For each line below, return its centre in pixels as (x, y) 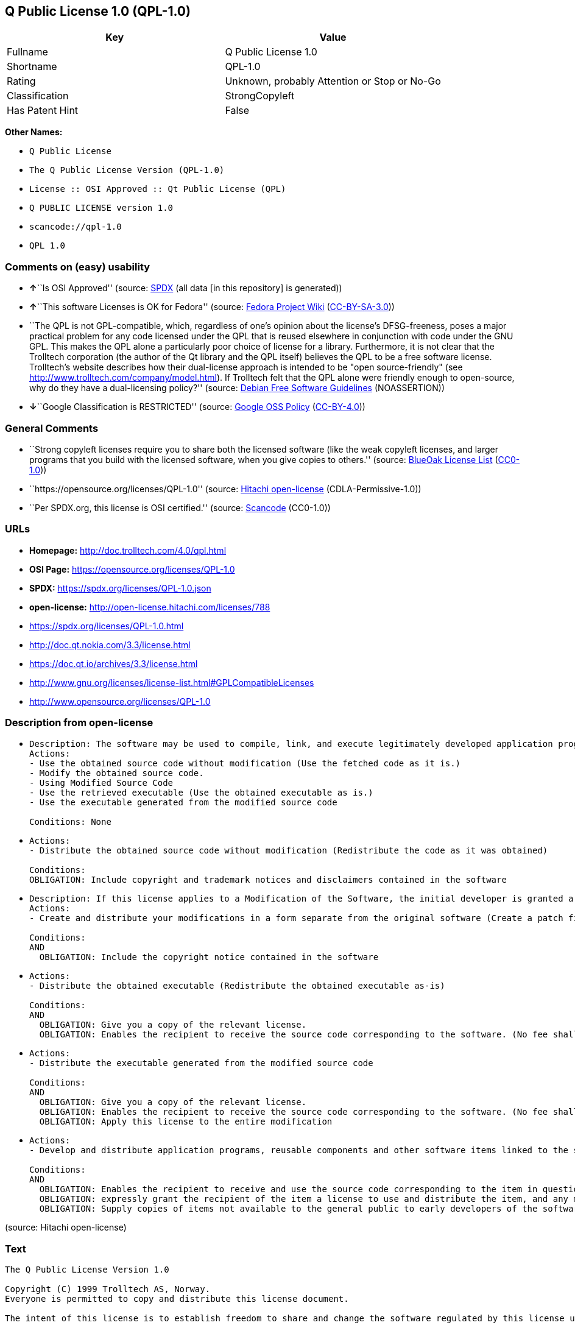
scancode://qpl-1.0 (76, 227)
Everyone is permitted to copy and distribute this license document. (177, 1299)
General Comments (52, 428)
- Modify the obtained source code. (117, 773)
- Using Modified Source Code (101, 783)
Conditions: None (70, 822)
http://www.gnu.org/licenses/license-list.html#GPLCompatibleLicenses (172, 682)
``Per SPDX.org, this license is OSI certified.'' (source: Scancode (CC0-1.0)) (180, 507)
